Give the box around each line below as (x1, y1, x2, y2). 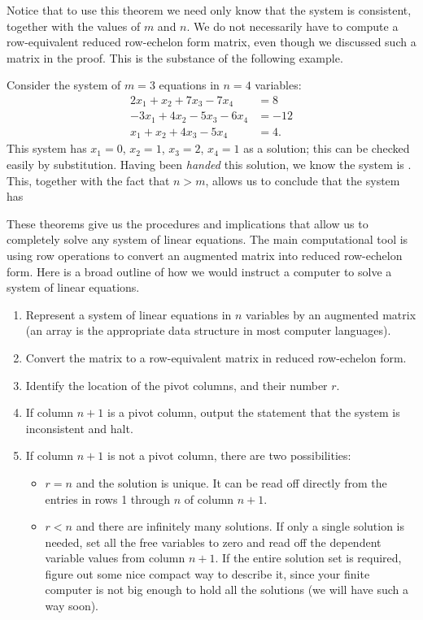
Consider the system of (7, 76, 121, 93)
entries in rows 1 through (45, 490, 171, 507)
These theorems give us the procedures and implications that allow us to (7, 215, 368, 232)
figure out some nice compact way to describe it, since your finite (45, 565, 370, 582)
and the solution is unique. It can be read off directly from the (76, 474, 387, 491)
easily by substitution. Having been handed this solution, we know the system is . (7, 156, 412, 173)
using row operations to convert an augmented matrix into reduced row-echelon (7, 246, 403, 263)
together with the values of (7, 17, 141, 34)
